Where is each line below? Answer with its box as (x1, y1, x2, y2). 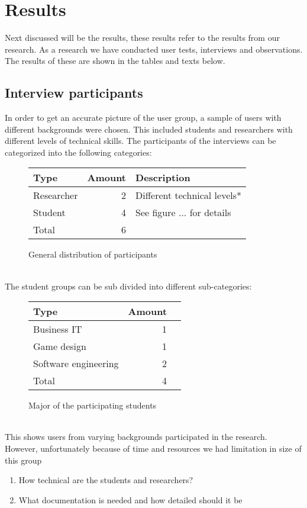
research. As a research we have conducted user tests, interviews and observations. (5, 43, 303, 55)
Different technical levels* (135, 188, 242, 202)
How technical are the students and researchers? (18, 474, 193, 486)
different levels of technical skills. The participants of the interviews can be (5, 134, 276, 147)
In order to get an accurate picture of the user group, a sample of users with (5, 111, 282, 124)
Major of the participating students (28, 399, 157, 411)
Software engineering (33, 356, 119, 371)
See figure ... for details (135, 205, 231, 220)
